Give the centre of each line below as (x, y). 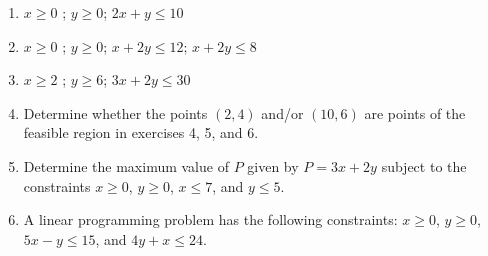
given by (273, 165)
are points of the (415, 112)
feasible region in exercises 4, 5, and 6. (141, 132)
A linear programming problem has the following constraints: (210, 219)
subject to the (424, 165)
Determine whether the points (115, 112)
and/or (282, 112)
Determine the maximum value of (126, 165)
